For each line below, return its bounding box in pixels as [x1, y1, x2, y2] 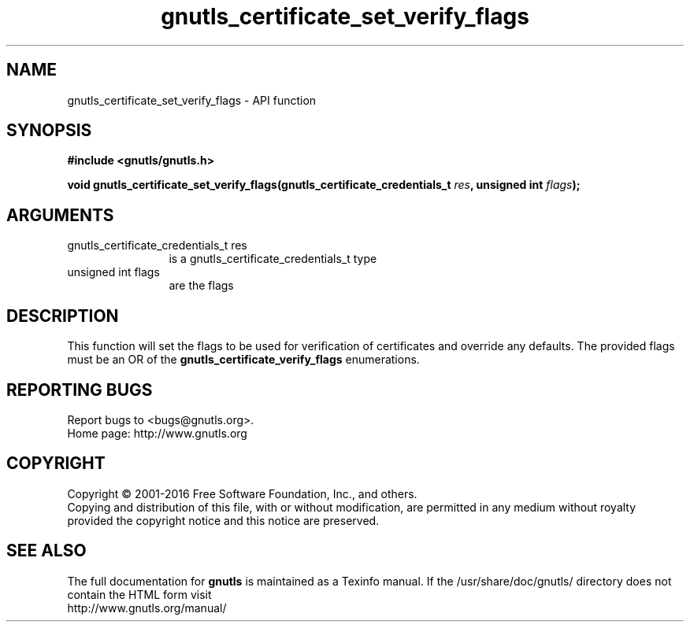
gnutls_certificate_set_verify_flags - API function [67, 93, 317, 107]
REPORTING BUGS [6, 379, 153, 400]
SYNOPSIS [6, 120, 92, 141]
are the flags [169, 279, 234, 293]
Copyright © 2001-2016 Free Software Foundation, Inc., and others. [67, 486, 417, 501]
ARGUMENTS [6, 205, 114, 225]
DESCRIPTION [6, 305, 119, 326]
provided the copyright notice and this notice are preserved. [67, 513, 380, 527]
